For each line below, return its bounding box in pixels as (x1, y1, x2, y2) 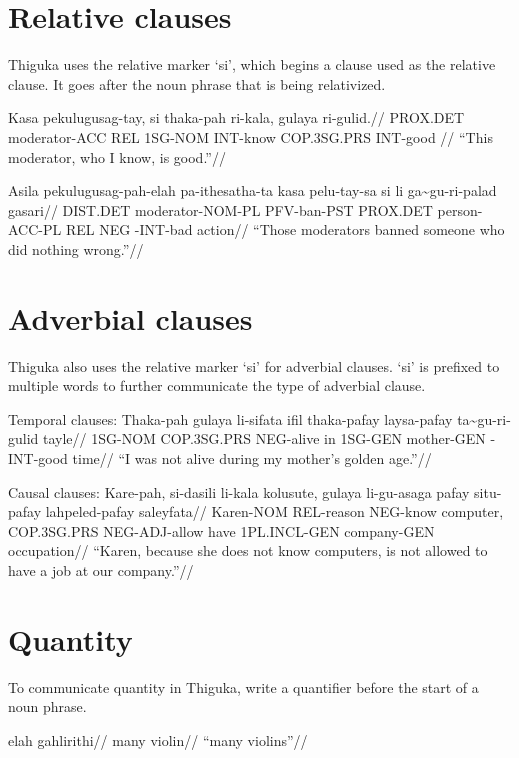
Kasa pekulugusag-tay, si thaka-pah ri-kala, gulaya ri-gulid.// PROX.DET (8, 107, 465, 128)
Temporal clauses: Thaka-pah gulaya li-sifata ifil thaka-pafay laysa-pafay (8, 408, 453, 429)
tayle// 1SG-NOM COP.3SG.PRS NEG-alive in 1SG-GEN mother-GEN (43, 428, 486, 449)
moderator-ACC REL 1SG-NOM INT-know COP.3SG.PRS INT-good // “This (8, 126, 493, 147)
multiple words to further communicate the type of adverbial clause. (8, 375, 426, 396)
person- (437, 199, 483, 220)
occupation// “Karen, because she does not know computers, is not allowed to (8, 540, 488, 561)
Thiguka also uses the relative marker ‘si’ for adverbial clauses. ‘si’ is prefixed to (8, 355, 500, 376)
